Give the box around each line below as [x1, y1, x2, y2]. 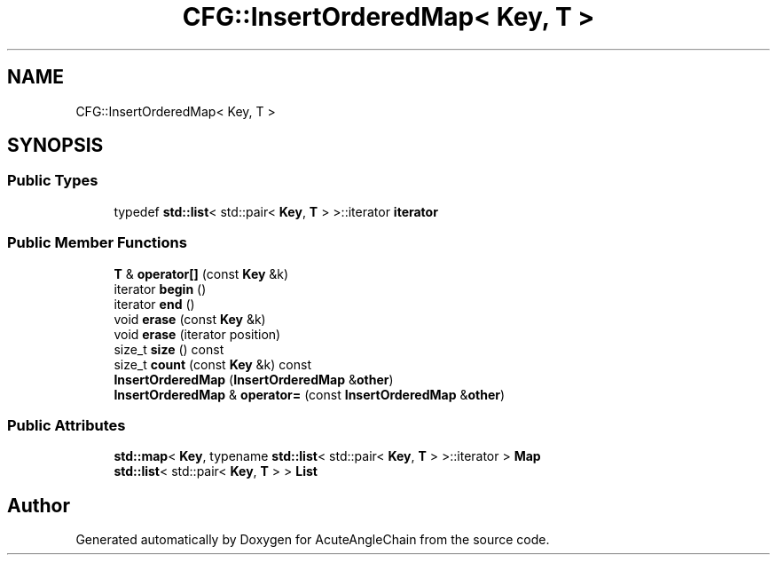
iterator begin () [114, 281, 207, 297]
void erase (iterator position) [114, 326, 281, 342]
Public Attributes [7, 416, 126, 434]
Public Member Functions [7, 234, 187, 252]
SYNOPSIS [7, 134, 104, 157]
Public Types [7, 171, 98, 190]
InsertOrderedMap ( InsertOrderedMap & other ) [114, 371, 394, 387]
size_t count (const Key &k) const [114, 356, 311, 372]
